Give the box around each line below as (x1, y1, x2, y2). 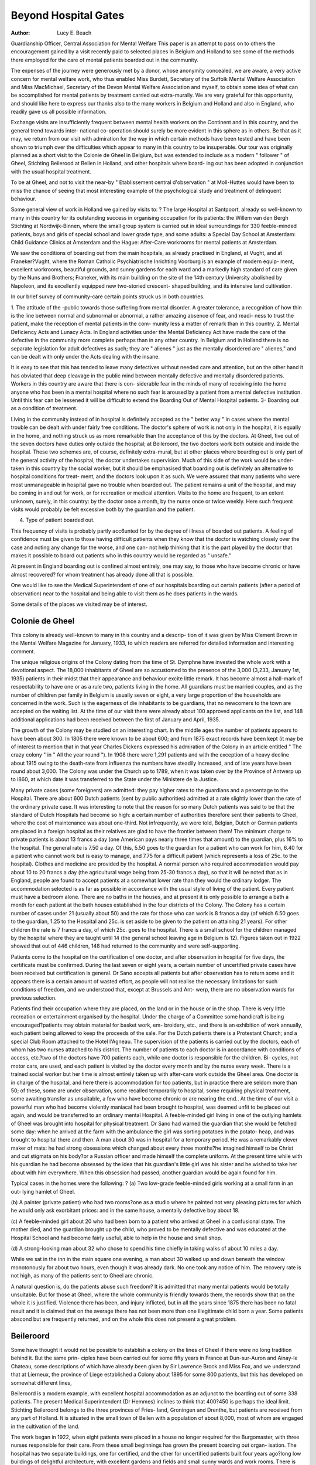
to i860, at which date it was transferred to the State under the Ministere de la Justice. (11, 776, 219, 783)
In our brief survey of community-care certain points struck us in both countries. (11, 293, 205, 300)
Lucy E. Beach (57, 29, 92, 36)
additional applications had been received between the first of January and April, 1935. (11, 716, 221, 723)
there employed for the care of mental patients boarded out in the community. (11, 56, 199, 63)
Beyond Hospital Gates (11, 9, 125, 22)
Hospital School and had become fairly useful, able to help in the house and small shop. (11, 1234, 222, 1241)
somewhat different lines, (11, 1379, 73, 1386)
